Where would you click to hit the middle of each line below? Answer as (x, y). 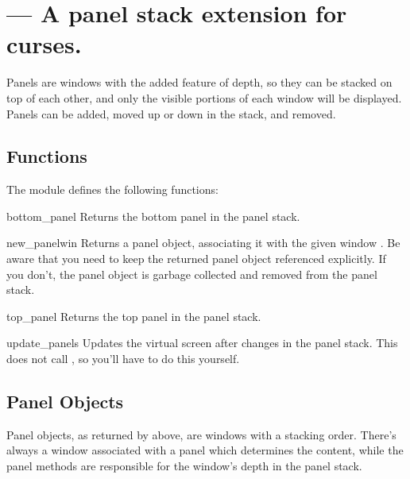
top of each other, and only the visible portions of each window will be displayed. (204, 97)
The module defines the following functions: (112, 189)
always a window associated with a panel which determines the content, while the (205, 450)
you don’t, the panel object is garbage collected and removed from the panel (192, 274)
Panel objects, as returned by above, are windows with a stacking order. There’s (201, 434)
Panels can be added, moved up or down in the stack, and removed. (171, 113)
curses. (44, 44)
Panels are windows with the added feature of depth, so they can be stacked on (199, 82)
